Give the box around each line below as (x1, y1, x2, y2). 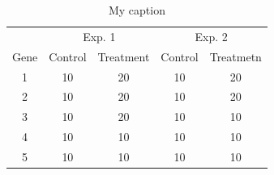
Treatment (97, 48, 150, 65)
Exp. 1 (83, 27, 116, 44)
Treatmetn (209, 48, 262, 65)
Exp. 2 (195, 27, 228, 44)
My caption (108, 2, 165, 18)
